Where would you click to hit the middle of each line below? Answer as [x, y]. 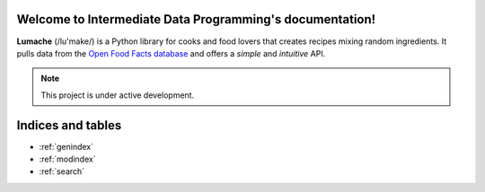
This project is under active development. [118, 95]
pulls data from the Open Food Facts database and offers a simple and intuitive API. [171, 53]
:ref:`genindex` [66, 146]
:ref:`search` [62, 171]
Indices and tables [69, 125]
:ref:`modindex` [67, 159]
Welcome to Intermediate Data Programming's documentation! [196, 19]
